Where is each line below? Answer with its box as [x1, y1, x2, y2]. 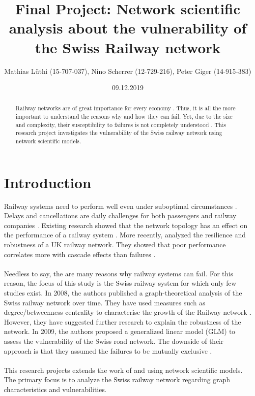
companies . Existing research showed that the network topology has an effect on [4, 220, 248, 230]
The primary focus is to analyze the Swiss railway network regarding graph [4, 374, 230, 385]
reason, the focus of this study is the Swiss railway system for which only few [4, 278, 236, 288]
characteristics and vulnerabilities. [4, 384, 107, 394]
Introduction [4, 172, 91, 192]
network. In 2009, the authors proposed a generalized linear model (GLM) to [4, 326, 235, 336]
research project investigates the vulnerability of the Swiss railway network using [15, 129, 222, 137]
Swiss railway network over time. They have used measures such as [4, 297, 205, 307]
